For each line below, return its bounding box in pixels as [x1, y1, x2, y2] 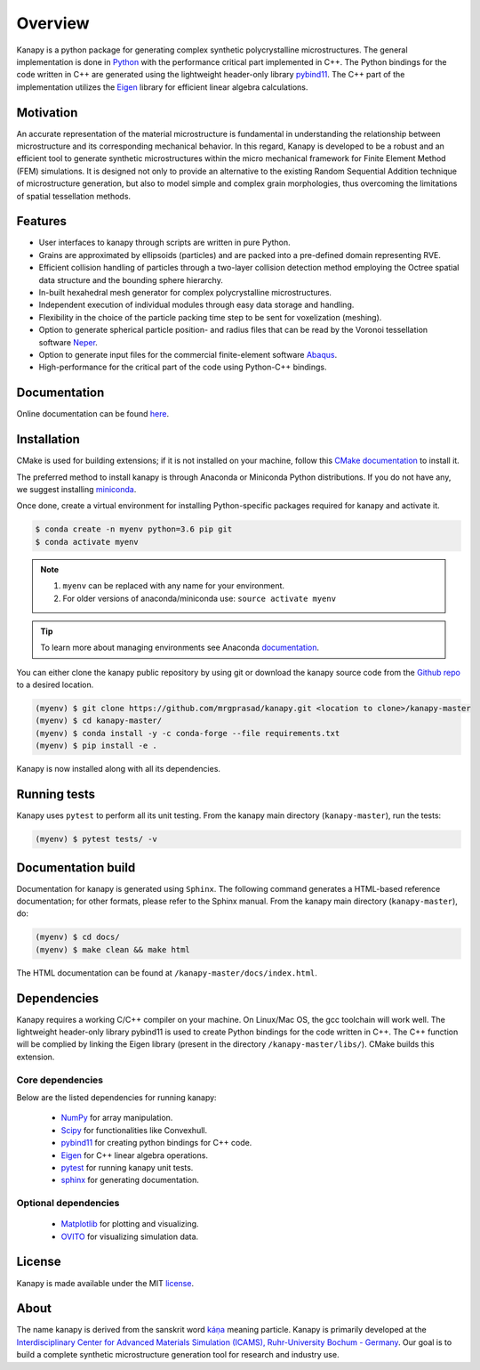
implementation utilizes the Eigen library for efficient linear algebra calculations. [16, 81, 308, 93]
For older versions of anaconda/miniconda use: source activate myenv [62, 593, 337, 604]
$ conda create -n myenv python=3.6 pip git [35, 524, 233, 534]
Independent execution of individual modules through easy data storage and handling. [38, 299, 355, 311]
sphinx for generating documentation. [60, 1175, 200, 1186]
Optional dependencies [16, 1197, 120, 1210]
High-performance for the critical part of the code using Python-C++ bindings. [38, 361, 328, 373]
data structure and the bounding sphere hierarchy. [38, 274, 224, 285]
